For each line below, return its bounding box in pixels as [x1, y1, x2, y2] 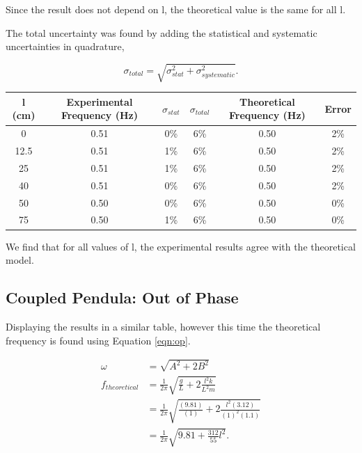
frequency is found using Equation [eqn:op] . [6, 333, 191, 347]
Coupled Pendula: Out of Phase [6, 287, 239, 308]
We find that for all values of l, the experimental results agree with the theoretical [6, 239, 356, 253]
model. [6, 253, 34, 267]
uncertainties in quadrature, [6, 39, 125, 54]
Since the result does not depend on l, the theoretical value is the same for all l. [6, 2, 346, 16]
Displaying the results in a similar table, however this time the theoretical [6, 319, 321, 333]
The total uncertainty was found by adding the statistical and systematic [6, 25, 317, 40]
